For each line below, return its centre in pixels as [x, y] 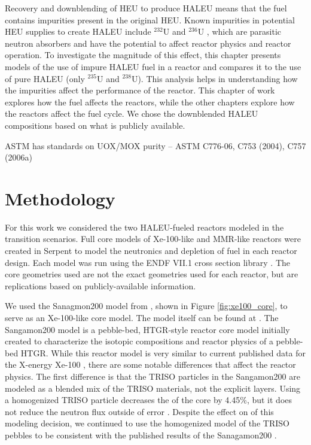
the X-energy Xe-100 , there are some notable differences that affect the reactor [150, 364]
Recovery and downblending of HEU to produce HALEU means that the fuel [146, 8]
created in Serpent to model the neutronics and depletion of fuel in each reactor [151, 251]
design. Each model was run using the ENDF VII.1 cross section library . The [148, 262]
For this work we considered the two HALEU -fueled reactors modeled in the [144, 227]
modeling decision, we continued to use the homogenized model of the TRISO [147, 423]
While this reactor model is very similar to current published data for [178, 352]
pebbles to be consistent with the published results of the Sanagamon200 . [141, 435]
